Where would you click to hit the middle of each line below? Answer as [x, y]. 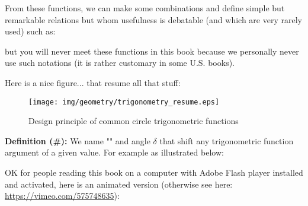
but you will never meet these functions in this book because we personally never [152, 51]
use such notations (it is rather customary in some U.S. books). [120, 63]
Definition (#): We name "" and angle [78, 140]
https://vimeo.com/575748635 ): [62, 196]
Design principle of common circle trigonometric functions [134, 121]
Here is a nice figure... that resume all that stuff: [93, 82]
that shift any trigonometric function [227, 140]
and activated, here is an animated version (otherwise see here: [119, 184]
